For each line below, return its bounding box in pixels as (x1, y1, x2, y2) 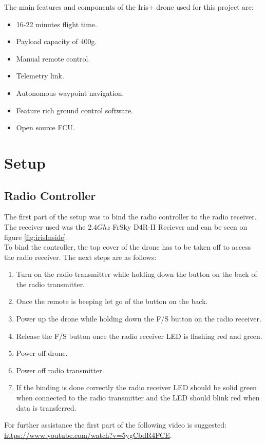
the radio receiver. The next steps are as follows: (4, 251, 157, 262)
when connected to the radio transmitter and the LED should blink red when (16, 392, 260, 403)
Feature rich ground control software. (16, 105, 134, 115)
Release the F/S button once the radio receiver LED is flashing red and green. (16, 330, 262, 341)
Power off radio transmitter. (16, 365, 104, 375)
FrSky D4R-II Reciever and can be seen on (112, 221, 248, 232)
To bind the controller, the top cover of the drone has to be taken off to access (4, 241, 251, 252)
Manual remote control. (16, 53, 90, 64)
